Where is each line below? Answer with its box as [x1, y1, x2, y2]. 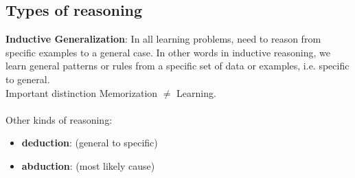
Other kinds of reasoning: [5, 112, 113, 126]
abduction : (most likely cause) [21, 158, 155, 173]
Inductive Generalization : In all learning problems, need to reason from [5, 32, 321, 46]
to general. [5, 71, 50, 86]
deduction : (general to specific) [21, 135, 158, 150]
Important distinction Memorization [5, 85, 158, 100]
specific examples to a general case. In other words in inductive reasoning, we [5, 45, 330, 59]
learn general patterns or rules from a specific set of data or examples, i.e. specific [5, 58, 350, 73]
